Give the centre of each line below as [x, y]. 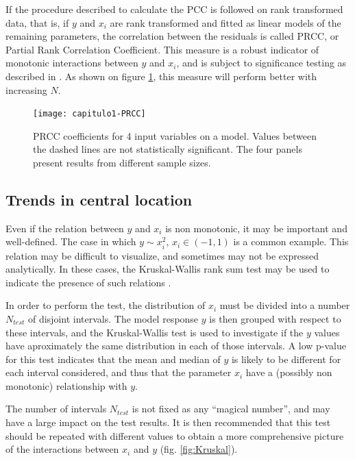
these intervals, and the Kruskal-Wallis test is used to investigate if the [155, 332]
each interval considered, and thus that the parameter [119, 372]
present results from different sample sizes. [122, 162]
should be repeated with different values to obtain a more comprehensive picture [175, 435]
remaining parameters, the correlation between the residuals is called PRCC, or [172, 36]
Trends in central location [99, 199]
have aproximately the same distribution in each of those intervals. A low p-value [176, 346]
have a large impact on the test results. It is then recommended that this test [168, 422]
